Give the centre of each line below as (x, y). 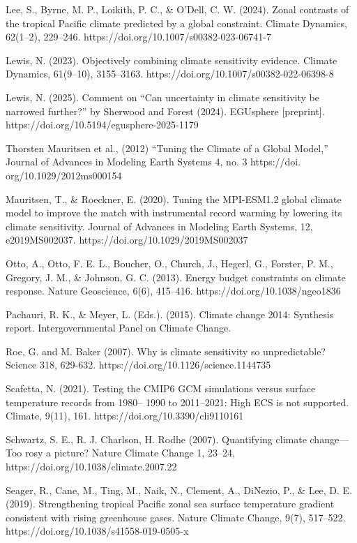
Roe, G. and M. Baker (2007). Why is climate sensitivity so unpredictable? (166, 351)
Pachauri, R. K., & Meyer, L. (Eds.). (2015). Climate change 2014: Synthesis (170, 314)
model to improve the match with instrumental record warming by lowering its (174, 213)
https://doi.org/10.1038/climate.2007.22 (91, 467)
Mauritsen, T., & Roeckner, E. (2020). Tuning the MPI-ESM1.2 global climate (174, 199)
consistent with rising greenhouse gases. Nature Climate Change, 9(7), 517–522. (176, 517)
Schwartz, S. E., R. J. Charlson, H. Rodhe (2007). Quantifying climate (156, 439)
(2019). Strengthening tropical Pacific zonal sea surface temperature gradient (170, 504)
